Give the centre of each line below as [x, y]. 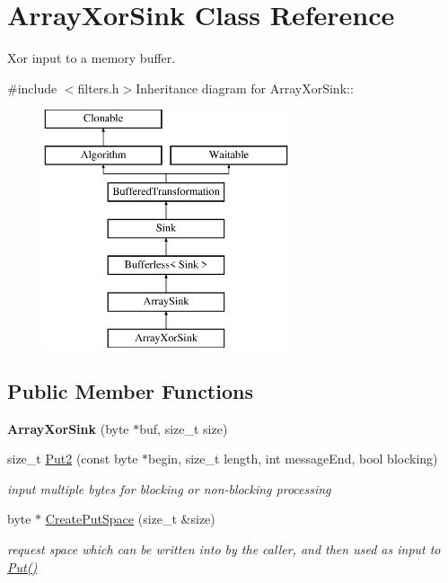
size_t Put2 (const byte [73, 459]
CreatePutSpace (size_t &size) [130, 519]
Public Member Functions [130, 390]
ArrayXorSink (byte [68, 428]
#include [32, 88]
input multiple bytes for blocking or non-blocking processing [169, 488]
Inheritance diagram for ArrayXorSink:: [245, 88]
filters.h [98, 88]
